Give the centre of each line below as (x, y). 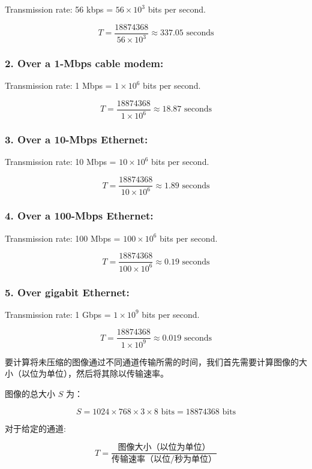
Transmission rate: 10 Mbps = (61, 162)
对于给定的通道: (35, 428)
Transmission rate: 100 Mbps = (63, 238)
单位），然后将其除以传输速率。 (107, 373)
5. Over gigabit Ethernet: (67, 292)
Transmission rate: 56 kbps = (59, 9)
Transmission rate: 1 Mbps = (58, 85)
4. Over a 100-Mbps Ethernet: (79, 216)
